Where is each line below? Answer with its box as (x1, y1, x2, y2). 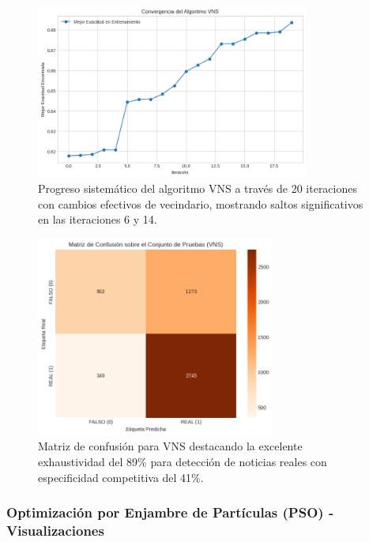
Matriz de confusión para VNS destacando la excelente (38, 438, 303, 454)
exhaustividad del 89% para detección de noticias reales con (38, 453, 327, 469)
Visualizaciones (6, 520, 104, 540)
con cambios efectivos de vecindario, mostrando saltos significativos (38, 195, 363, 212)
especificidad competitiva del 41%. (38, 469, 204, 485)
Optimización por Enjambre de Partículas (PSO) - (6, 502, 334, 522)
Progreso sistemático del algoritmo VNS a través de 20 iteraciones (38, 180, 357, 197)
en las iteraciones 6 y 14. (38, 211, 157, 228)
